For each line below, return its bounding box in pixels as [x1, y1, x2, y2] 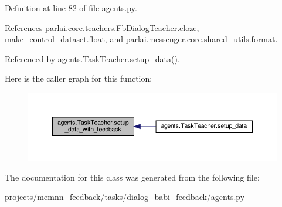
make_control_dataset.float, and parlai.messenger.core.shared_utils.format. [5, 33, 278, 45]
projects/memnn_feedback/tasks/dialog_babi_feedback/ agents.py [5, 191, 245, 203]
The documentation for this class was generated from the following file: [5, 171, 260, 183]
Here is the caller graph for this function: [5, 72, 152, 84]
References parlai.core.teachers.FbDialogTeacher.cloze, [5, 21, 199, 33]
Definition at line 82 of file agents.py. [5, 2, 137, 13]
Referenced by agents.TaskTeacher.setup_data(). [5, 52, 180, 65]
